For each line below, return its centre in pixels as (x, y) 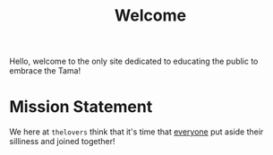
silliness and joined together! (62, 142)
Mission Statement (81, 107)
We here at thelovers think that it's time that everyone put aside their (136, 132)
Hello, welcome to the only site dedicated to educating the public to (134, 61)
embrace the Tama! (45, 71)
